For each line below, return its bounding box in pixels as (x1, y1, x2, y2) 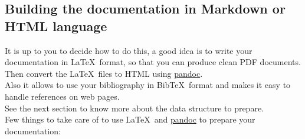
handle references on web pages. (5, 90, 120, 102)
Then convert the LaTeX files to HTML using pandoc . (5, 67, 203, 79)
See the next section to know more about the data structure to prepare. (5, 101, 264, 114)
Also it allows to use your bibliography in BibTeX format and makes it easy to (5, 79, 291, 91)
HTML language (5, 16, 107, 35)
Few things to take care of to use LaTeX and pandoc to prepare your (5, 113, 255, 126)
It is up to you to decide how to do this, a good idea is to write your (5, 44, 252, 56)
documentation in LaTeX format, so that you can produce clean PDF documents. (5, 56, 301, 68)
